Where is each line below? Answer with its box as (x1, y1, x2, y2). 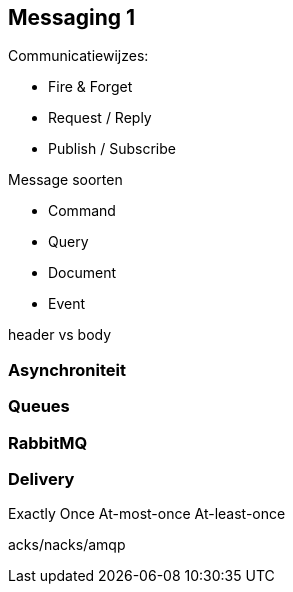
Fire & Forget (48, 78, 133, 96)
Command (48, 202, 116, 220)
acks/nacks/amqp (8, 536, 126, 554)
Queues (8, 396, 70, 417)
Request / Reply (48, 109, 152, 127)
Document (48, 264, 117, 282)
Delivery (8, 468, 75, 489)
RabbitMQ (8, 432, 88, 453)
